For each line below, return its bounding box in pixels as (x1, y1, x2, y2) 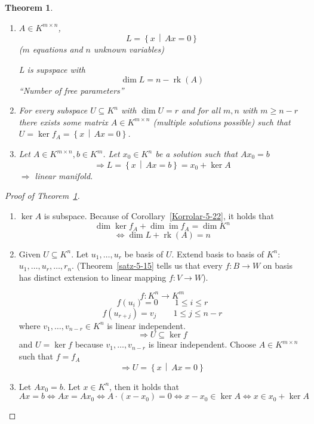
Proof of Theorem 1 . (5, 189, 80, 202)
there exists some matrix (19, 115, 108, 128)
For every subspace (19, 104, 88, 116)
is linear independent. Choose (148, 338, 256, 351)
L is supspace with (19, 63, 85, 76)
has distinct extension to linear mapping (19, 271, 167, 283)
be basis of (124, 247, 164, 260)
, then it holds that (109, 380, 179, 392)
